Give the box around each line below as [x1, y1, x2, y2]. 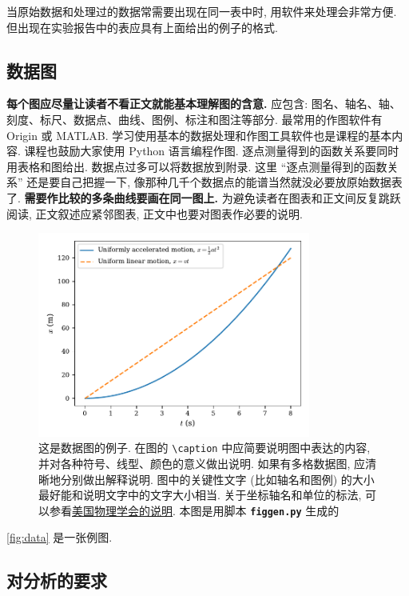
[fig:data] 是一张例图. [6, 529, 113, 546]
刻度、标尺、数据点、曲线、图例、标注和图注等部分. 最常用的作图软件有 [6, 110, 383, 127]
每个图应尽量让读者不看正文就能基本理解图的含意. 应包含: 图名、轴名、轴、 [6, 95, 401, 112]
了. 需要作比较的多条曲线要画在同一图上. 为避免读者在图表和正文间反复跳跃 [6, 189, 401, 206]
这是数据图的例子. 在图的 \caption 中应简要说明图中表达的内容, [38, 439, 371, 456]
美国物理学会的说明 [72, 502, 173, 518]
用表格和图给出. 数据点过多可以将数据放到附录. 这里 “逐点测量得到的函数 [6, 158, 387, 174]
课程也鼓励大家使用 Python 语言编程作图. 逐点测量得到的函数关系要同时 [24, 142, 399, 159]
